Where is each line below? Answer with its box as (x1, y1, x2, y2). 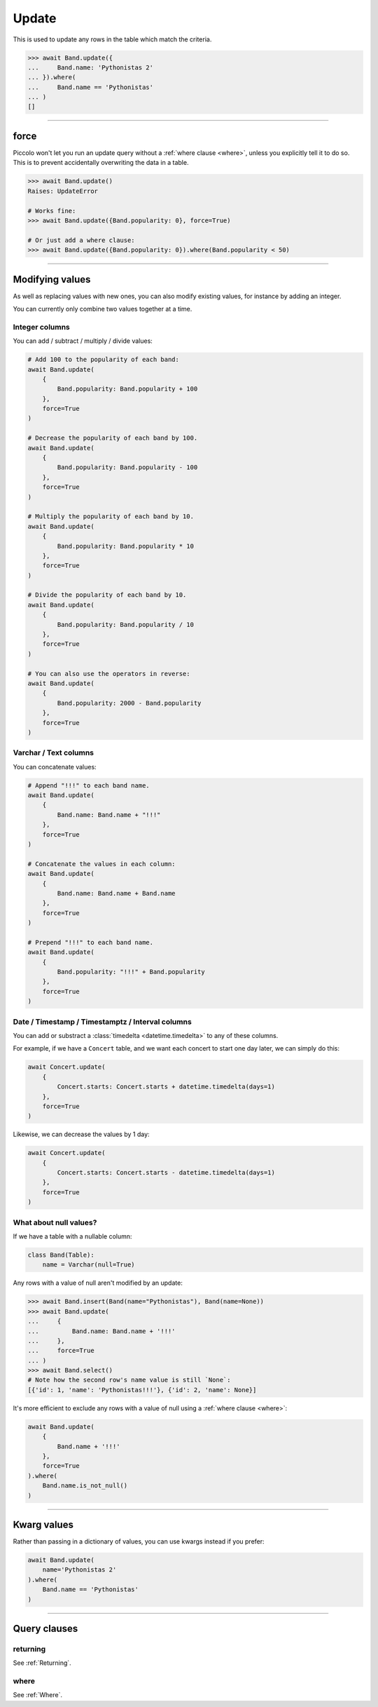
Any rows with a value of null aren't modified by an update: (13, 1278, 183, 1287)
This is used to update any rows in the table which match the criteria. (13, 35, 212, 43)
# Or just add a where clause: (27, 236, 136, 244)
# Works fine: (27, 207, 76, 215)
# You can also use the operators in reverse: (27, 670, 190, 677)
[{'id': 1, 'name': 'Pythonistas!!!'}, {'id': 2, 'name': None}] (27, 1386, 257, 1394)
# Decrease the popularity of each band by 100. (27, 434, 198, 442)
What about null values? (13, 1217, 97, 1227)
